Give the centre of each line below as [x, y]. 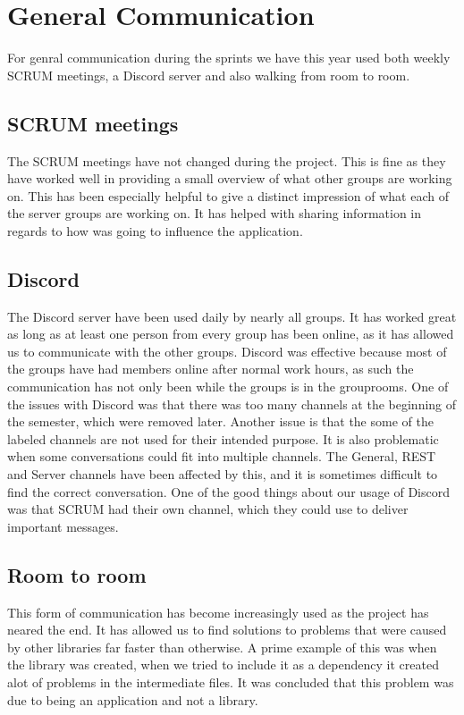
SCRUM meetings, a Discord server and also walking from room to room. [209, 75]
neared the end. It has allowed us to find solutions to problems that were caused [227, 630]
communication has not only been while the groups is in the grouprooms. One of [228, 387]
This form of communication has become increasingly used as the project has [218, 612]
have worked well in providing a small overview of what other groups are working [230, 178]
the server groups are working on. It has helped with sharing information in [215, 213]
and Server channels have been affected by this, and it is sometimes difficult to [223, 474]
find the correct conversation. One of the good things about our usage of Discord [228, 491]
